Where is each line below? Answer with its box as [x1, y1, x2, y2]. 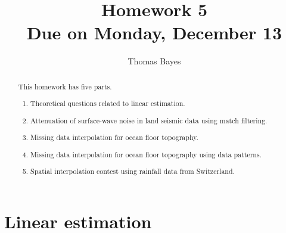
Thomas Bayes [128, 55, 181, 67]
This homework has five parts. [18, 81, 112, 91]
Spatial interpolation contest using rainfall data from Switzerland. [30, 166, 235, 176]
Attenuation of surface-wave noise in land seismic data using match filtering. [30, 115, 268, 125]
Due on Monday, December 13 [26, 20, 282, 45]
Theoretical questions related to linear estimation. [30, 98, 185, 108]
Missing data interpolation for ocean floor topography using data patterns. [30, 149, 262, 159]
